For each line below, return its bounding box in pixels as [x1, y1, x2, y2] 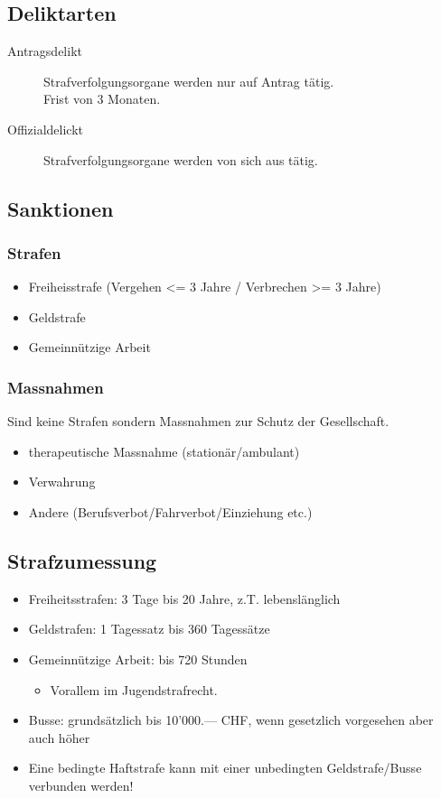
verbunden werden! [28, 775, 134, 794]
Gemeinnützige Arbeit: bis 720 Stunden [28, 649, 248, 668]
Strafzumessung [7, 546, 157, 574]
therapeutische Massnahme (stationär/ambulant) [28, 441, 300, 460]
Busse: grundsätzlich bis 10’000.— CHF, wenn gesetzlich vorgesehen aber [28, 710, 434, 729]
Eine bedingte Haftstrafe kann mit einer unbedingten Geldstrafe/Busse [28, 758, 422, 777]
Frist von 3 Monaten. [43, 89, 161, 108]
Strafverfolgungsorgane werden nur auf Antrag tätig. [43, 71, 334, 90]
